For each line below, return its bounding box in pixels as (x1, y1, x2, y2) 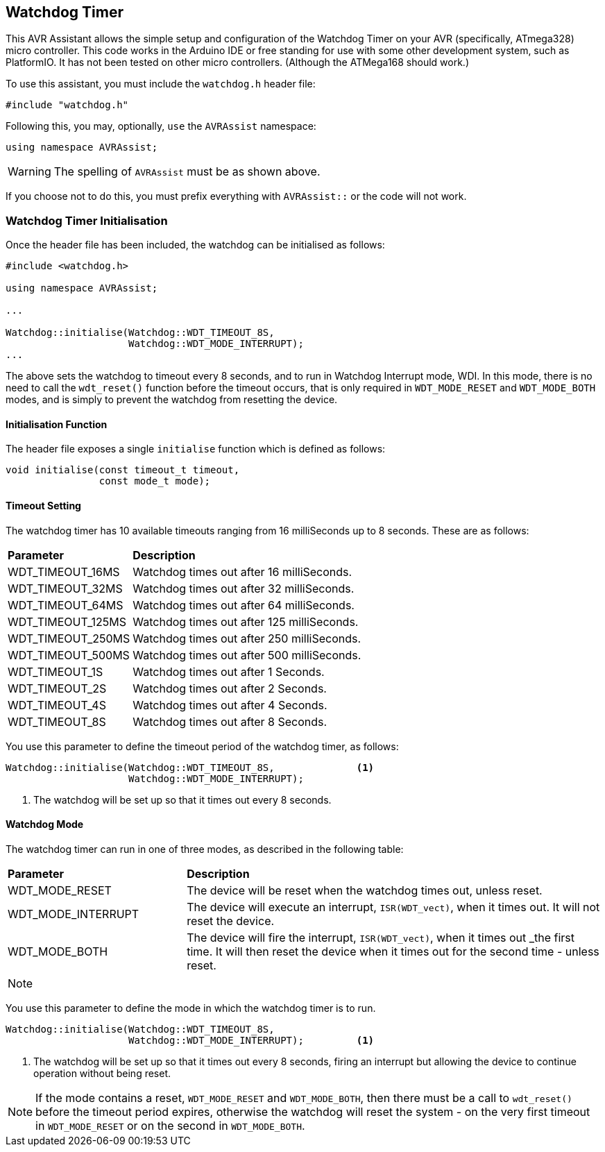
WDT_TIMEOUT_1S (8, 664, 103, 679)
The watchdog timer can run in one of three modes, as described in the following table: (6, 842, 404, 855)
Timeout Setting (6, 500, 81, 511)
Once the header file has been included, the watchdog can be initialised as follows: (6, 239, 385, 251)
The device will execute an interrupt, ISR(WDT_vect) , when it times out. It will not (187, 899, 600, 914)
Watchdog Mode (6, 818, 84, 831)
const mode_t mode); (99, 475, 211, 487)
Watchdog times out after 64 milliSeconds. (133, 598, 355, 612)
